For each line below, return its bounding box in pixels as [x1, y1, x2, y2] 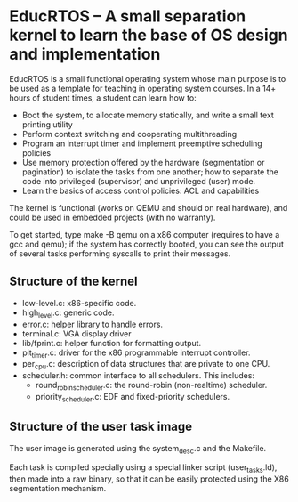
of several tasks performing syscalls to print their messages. [9, 247, 231, 259]
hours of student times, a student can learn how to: [9, 92, 197, 103]
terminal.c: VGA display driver [21, 328, 132, 339]
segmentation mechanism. [9, 483, 107, 494]
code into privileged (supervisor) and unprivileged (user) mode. [21, 175, 256, 186]
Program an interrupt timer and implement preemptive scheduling [21, 138, 262, 149]
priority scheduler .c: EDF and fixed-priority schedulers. [35, 391, 230, 404]
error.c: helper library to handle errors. [21, 319, 163, 329]
